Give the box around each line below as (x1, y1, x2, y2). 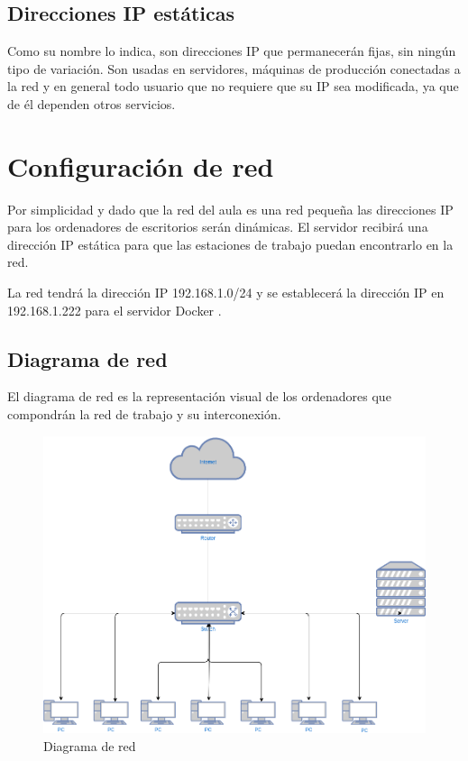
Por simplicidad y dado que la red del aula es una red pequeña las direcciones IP (7, 199, 454, 218)
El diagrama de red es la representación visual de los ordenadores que (7, 387, 391, 406)
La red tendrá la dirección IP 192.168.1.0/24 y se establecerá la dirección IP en (7, 283, 445, 302)
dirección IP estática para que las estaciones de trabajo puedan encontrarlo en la (7, 234, 454, 253)
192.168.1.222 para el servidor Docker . (7, 300, 222, 319)
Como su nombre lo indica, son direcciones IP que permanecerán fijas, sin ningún (7, 41, 456, 60)
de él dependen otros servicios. (7, 94, 176, 113)
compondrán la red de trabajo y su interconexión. (7, 405, 281, 424)
